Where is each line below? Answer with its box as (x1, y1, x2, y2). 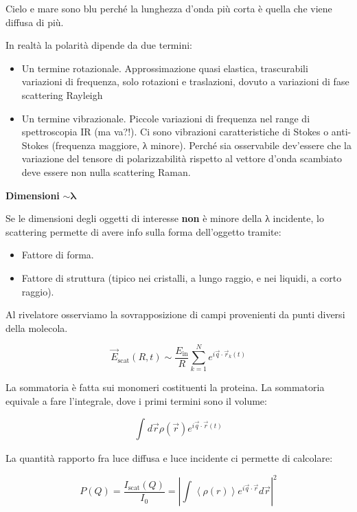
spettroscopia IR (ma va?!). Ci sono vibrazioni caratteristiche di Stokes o (21, 124, 329, 139)
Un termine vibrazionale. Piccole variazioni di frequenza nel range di (21, 111, 310, 125)
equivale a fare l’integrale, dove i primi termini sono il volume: (5, 394, 267, 408)
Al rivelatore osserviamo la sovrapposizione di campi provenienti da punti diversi (5, 307, 345, 322)
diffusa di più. (5, 14, 64, 29)
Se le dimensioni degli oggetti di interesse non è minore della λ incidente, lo (5, 211, 324, 225)
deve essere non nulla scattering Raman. (21, 164, 191, 179)
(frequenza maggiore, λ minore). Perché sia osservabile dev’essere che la (51, 137, 352, 152)
